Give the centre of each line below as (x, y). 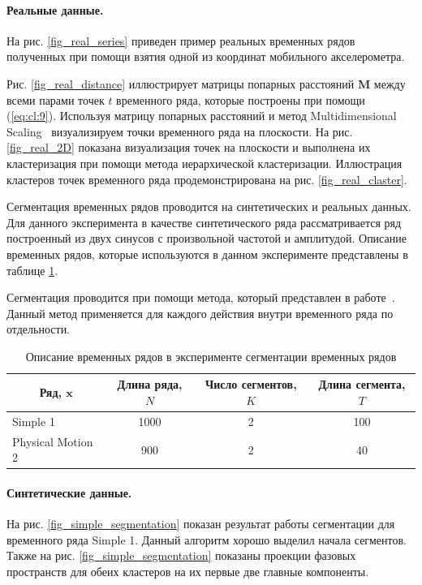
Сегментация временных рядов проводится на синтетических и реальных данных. (209, 206)
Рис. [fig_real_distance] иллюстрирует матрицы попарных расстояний (181, 83)
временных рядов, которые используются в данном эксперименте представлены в (207, 254)
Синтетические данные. (69, 493)
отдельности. (39, 329)
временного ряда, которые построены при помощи (241, 99)
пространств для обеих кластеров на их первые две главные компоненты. (188, 572)
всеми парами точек (56, 99)
